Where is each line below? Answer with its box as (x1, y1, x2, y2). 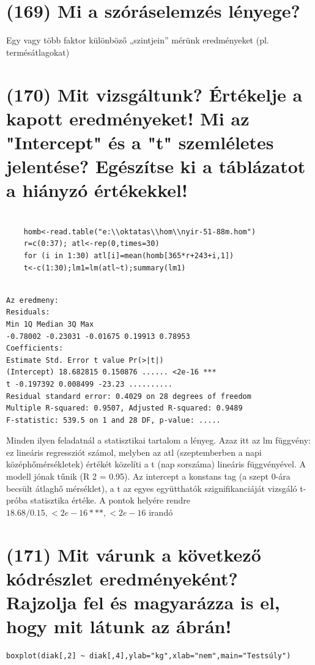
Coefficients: (6, 344, 64, 353)
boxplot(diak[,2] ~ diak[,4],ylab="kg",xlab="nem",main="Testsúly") (6, 652, 291, 661)
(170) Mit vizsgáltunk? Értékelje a (6, 81, 303, 106)
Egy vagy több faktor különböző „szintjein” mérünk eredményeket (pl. (6, 34, 269, 46)
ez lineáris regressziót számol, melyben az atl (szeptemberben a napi (6, 445, 262, 458)
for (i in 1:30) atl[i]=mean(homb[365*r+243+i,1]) (23, 251, 234, 260)
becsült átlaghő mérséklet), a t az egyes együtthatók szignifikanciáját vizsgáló (6, 481, 297, 494)
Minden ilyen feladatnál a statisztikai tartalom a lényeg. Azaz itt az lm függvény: (6, 434, 311, 447)
